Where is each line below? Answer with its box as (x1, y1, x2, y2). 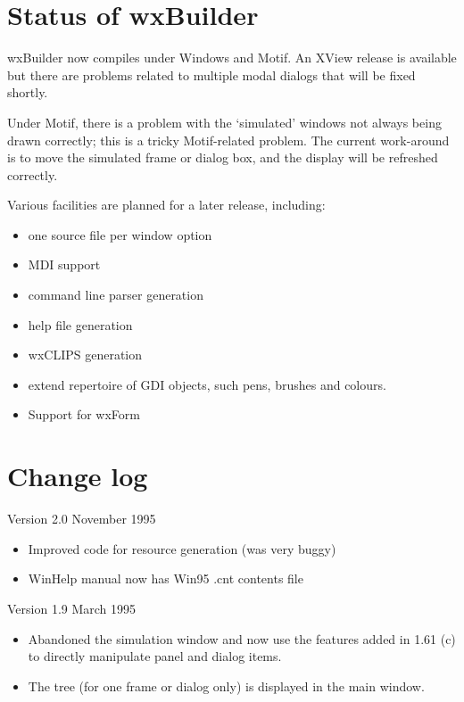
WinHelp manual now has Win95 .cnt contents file (28, 569, 303, 588)
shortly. (7, 83, 48, 102)
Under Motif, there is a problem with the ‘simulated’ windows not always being (7, 112, 442, 131)
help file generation (28, 315, 133, 334)
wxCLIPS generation (28, 345, 143, 364)
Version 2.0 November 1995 (7, 509, 156, 528)
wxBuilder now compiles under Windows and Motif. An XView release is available (7, 48, 457, 67)
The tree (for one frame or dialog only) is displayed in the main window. (28, 676, 425, 695)
